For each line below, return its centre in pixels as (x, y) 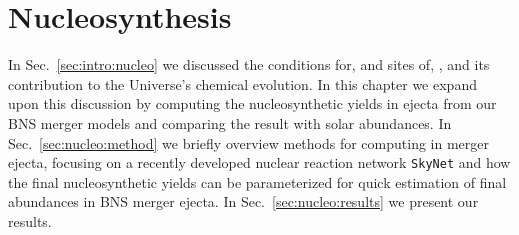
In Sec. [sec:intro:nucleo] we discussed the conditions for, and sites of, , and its (249, 64)
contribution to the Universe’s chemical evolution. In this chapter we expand (242, 83)
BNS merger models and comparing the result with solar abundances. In (230, 122)
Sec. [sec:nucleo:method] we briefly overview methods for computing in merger (249, 142)
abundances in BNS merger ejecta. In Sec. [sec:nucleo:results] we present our (243, 201)
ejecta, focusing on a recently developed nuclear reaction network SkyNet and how (259, 162)
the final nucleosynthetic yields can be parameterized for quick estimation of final (257, 181)
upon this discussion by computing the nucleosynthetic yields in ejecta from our (252, 103)
